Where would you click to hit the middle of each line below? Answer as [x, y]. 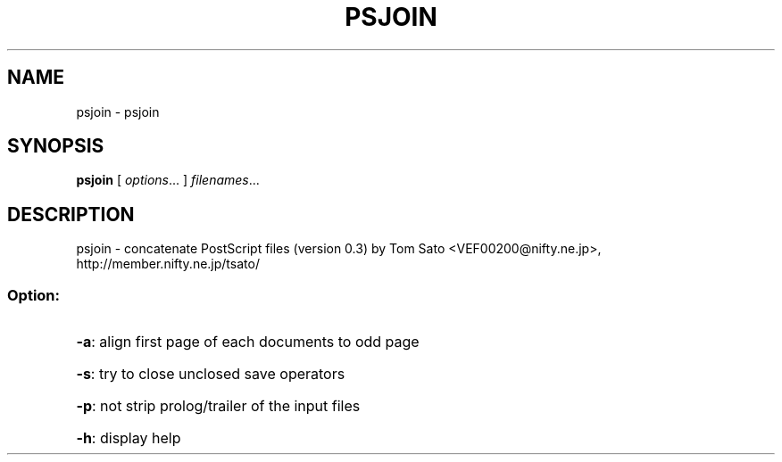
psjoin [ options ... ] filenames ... [168, 180]
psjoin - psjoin [118, 111]
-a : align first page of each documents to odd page [248, 342]
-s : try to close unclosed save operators [211, 374]
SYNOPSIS [56, 146]
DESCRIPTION [71, 214]
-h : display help [129, 438]
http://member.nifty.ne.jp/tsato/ [168, 264]
